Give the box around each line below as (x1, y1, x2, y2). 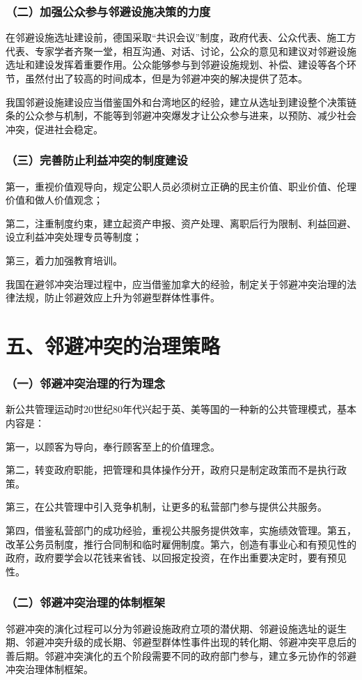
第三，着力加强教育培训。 (6, 252, 123, 267)
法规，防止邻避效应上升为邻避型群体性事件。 (15, 290, 220, 305)
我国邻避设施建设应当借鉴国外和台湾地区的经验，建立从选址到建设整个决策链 (6, 94, 356, 109)
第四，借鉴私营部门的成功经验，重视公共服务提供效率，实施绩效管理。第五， (6, 522, 356, 537)
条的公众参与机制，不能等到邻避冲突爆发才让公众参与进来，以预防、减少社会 (6, 108, 356, 123)
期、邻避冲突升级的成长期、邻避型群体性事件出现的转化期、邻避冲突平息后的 (6, 635, 356, 649)
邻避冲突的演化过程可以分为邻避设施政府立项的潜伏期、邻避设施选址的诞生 (6, 621, 347, 635)
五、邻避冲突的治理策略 (6, 331, 221, 359)
